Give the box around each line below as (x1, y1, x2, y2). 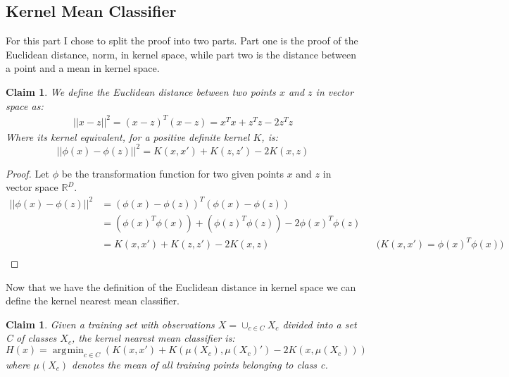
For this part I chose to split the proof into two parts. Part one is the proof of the (6, 33, 358, 48)
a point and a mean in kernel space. (6, 61, 160, 75)
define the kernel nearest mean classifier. (6, 293, 180, 308)
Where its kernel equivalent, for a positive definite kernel (6, 129, 250, 144)
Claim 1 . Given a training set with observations (6, 316, 215, 331)
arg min (52, 345, 84, 356)
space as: (6, 98, 44, 113)
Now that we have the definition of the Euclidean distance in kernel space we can (6, 279, 356, 294)
